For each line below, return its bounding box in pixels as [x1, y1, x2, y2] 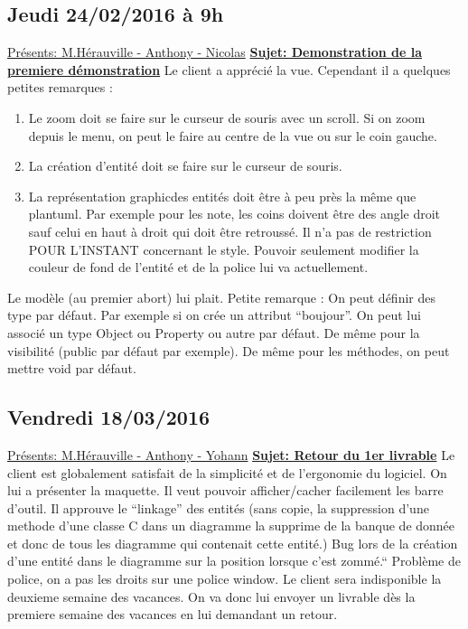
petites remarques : [7, 78, 113, 97]
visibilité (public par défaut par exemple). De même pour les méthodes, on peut [7, 341, 450, 360]
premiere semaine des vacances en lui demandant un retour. [7, 605, 338, 624]
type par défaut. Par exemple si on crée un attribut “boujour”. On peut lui [7, 305, 421, 324]
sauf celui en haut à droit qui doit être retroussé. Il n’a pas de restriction [28, 221, 432, 240]
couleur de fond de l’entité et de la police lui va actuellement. [28, 258, 369, 277]
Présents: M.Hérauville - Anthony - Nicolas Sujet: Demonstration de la [7, 42, 422, 61]
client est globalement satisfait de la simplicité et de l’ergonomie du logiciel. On [7, 463, 447, 482]
